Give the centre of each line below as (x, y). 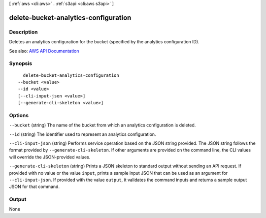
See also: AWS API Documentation (44, 51)
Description (23, 32)
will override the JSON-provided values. (50, 157)
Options (19, 115)
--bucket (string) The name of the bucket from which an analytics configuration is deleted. (102, 125)
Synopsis (20, 63)
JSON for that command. (34, 187)
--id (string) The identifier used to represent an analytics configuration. (83, 134)
